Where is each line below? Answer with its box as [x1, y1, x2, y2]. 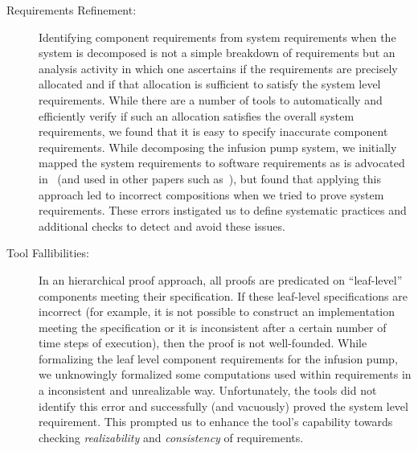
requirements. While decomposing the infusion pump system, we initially [39, 138, 397, 155]
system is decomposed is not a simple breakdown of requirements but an [39, 44, 395, 61]
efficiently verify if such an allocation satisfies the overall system [39, 107, 354, 124]
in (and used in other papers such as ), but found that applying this [39, 170, 381, 187]
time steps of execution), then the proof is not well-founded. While [39, 334, 367, 351]
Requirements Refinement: [6, 2, 137, 18]
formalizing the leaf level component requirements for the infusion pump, [39, 350, 398, 367]
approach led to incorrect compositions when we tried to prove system [39, 186, 384, 203]
